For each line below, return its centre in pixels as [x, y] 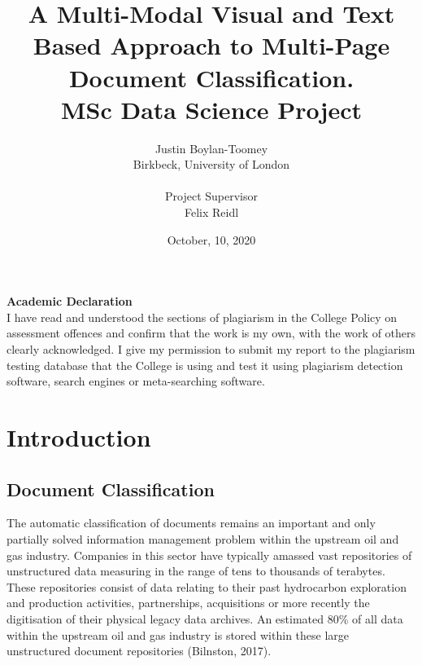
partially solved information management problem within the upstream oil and [203, 538]
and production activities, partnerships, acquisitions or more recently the [188, 603]
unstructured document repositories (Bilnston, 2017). [139, 651]
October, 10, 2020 [211, 239]
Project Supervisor [211, 196]
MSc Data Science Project [211, 109]
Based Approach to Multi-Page [211, 45]
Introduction [79, 437]
